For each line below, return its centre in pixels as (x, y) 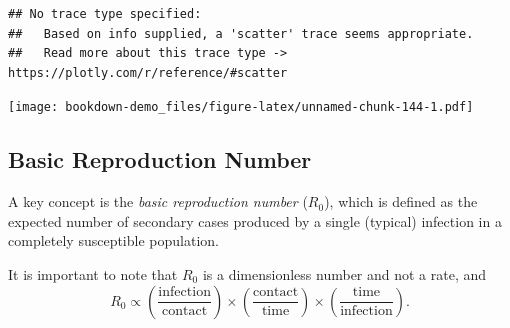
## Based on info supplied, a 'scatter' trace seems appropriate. (241, 33)
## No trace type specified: (105, 14)
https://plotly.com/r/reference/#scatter (148, 72)
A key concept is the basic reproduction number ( (158, 201)
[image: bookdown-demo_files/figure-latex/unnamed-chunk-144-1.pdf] (241, 107)
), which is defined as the (401, 201)
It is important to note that (93, 274)
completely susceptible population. (113, 240)
